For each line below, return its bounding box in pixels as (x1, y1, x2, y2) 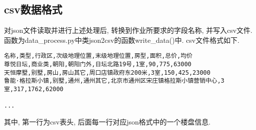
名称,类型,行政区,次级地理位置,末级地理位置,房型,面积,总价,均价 (4, 52, 193, 60)
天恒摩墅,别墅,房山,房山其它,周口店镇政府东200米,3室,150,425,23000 (4, 69, 211, 76)
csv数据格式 (4, 1, 63, 17)
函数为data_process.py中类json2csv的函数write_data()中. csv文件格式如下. (4, 34, 240, 45)
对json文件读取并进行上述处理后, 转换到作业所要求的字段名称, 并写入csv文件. (4, 25, 253, 35)
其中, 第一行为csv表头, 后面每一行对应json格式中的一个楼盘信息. (4, 116, 211, 127)
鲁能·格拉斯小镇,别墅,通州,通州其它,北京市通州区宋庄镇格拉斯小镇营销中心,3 (4, 77, 225, 85)
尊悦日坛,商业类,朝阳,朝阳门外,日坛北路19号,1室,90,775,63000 (4, 61, 192, 68)
